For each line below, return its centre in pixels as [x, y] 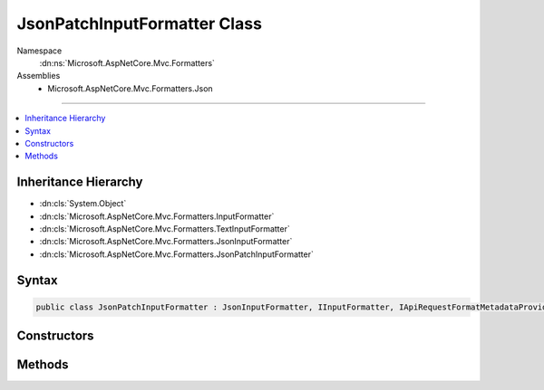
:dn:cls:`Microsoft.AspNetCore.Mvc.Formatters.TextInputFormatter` [165, 228]
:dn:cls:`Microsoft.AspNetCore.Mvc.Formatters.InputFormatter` [157, 216]
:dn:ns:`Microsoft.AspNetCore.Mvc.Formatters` [127, 62]
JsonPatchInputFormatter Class [140, 24]
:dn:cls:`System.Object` [83, 204]
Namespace [39, 51]
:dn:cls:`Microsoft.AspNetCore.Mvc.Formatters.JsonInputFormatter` [166, 242]
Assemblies [39, 76]
